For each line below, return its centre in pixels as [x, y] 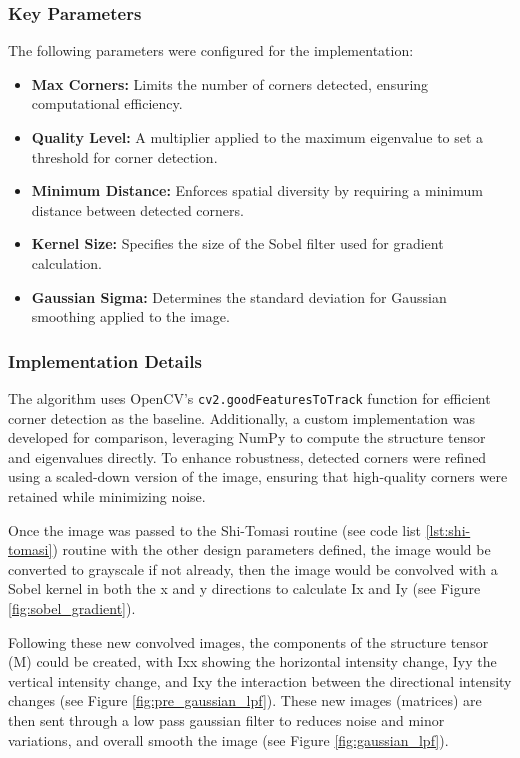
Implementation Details [105, 360]
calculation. [66, 262]
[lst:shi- [448, 529]
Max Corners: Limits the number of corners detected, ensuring [230, 83]
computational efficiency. [107, 103]
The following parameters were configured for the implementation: [211, 50]
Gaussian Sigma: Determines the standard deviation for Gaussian [239, 296]
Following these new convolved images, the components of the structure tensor [248, 641]
